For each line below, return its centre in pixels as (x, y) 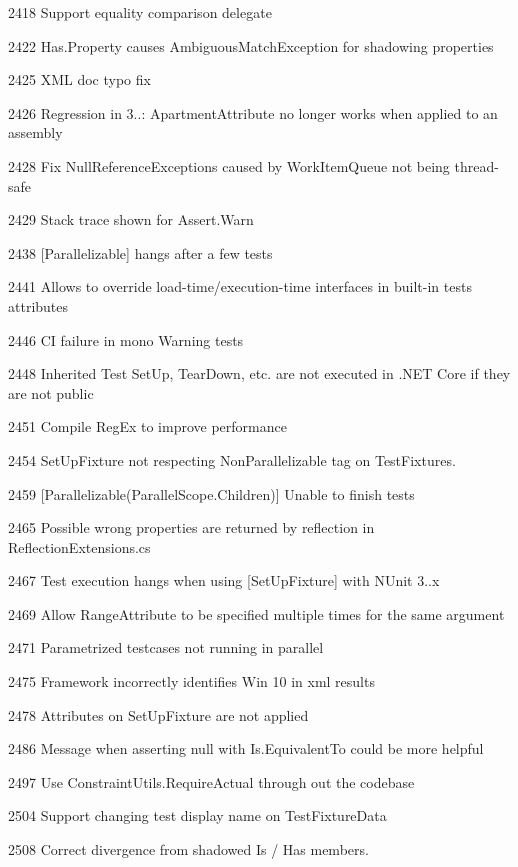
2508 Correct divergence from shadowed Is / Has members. (188, 849)
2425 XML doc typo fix (79, 79)
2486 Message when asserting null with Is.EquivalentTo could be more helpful (246, 748)
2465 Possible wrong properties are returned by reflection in (191, 527)
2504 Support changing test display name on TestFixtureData (197, 815)
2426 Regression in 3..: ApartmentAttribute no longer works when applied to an (253, 112)
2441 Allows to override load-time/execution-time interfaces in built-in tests (240, 286)
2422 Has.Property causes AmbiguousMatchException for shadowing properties (251, 45)
